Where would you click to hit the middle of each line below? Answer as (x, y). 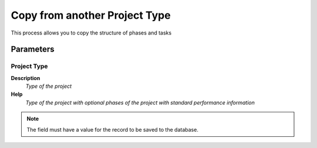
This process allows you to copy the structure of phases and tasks (91, 33)
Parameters (33, 49)
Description (26, 78)
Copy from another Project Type (91, 15)
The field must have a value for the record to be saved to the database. (113, 129)
